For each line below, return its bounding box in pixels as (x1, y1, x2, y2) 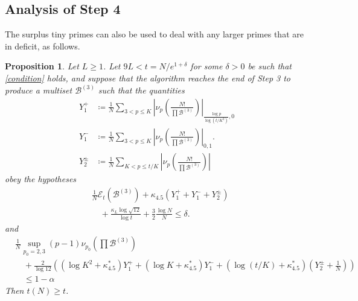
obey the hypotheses (5, 173, 77, 185)
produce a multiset (5, 84, 72, 97)
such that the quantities (98, 84, 185, 97)
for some (190, 60, 223, 72)
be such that (248, 60, 292, 72)
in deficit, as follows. (5, 39, 80, 52)
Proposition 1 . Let (5, 60, 79, 72)
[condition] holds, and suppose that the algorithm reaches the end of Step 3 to (5, 71, 291, 84)
